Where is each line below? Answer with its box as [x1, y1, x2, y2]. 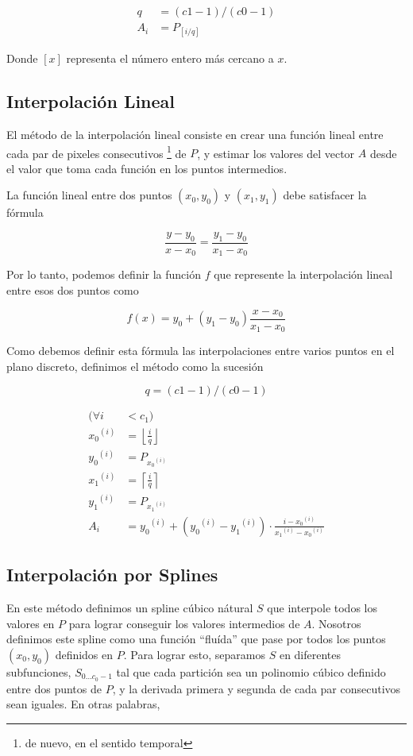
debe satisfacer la [283, 187, 367, 203]
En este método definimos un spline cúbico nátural [6, 599, 253, 615]
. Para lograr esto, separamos [123, 646, 266, 662]
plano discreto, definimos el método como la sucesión [6, 357, 264, 374]
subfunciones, [6, 663, 71, 680]
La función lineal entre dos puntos [6, 187, 172, 203]
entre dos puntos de [6, 680, 102, 696]
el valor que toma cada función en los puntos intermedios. [6, 160, 288, 176]
